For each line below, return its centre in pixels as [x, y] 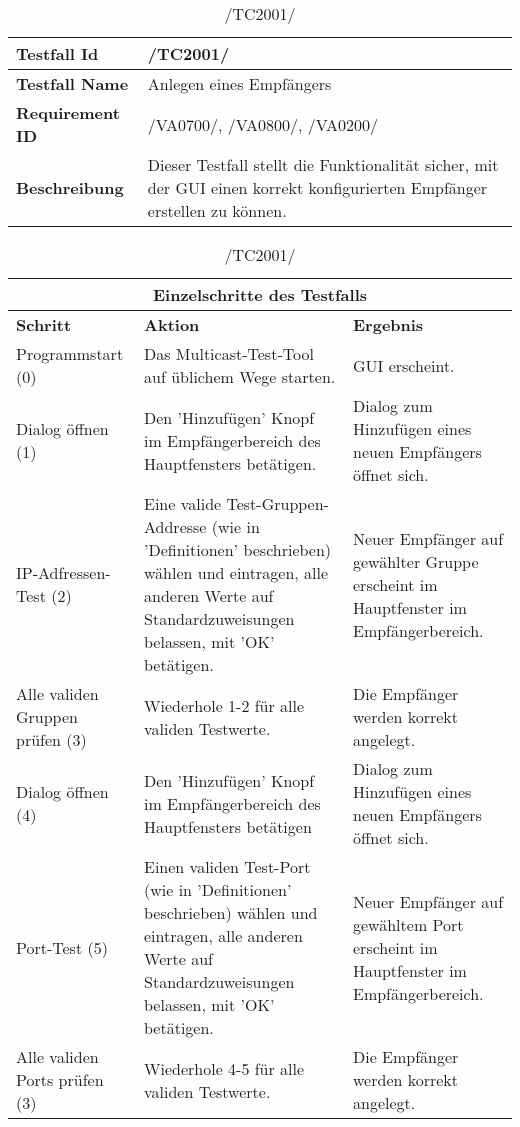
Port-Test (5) [62, 947]
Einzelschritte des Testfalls [260, 294]
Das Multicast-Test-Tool [229, 353]
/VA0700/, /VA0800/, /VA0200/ [263, 124]
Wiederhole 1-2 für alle [224, 705]
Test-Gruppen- [277, 503]
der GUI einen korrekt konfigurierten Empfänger [317, 187]
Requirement [68, 112]
